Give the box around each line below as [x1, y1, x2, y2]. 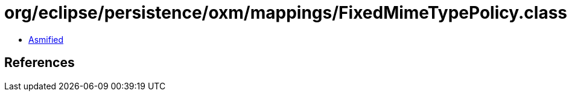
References [4, 55, 75, 71]
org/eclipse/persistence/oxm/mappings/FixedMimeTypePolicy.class [4, 2, 568, 23]
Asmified [28, 34, 64, 45]
